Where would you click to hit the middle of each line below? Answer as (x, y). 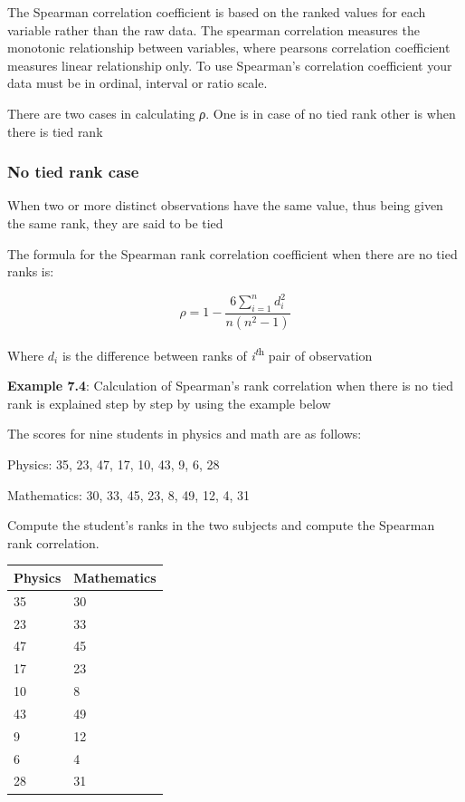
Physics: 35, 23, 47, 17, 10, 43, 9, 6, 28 (114, 464)
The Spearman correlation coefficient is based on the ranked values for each (217, 12)
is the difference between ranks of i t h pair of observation (217, 353)
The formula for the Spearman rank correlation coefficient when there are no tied (232, 253)
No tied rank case (73, 172)
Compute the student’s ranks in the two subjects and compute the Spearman (221, 525)
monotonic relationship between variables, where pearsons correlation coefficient (229, 48)
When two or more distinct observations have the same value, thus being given (225, 205)
